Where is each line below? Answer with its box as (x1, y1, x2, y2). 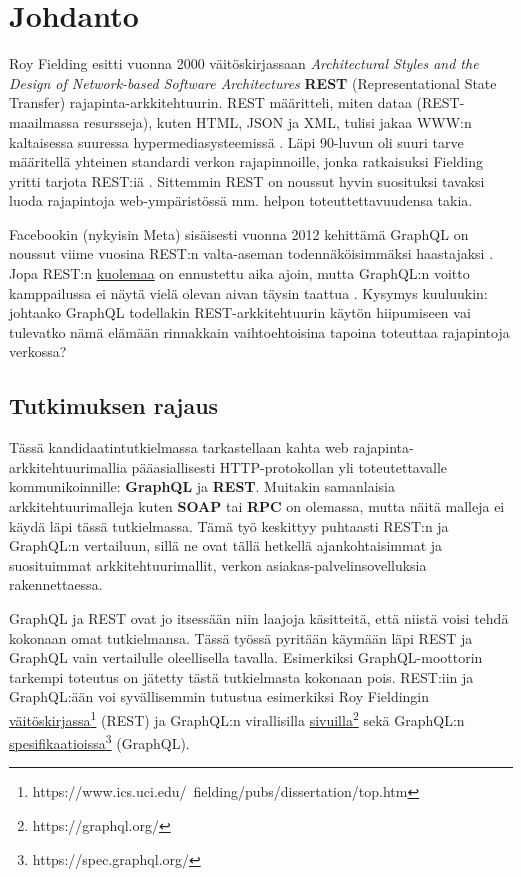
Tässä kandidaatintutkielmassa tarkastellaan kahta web (9, 437, 349, 458)
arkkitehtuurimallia (9, 456, 127, 477)
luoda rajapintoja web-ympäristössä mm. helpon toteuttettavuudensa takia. (9, 190, 473, 211)
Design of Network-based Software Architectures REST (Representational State (9, 72, 497, 93)
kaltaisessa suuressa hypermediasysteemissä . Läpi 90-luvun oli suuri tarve (9, 131, 464, 152)
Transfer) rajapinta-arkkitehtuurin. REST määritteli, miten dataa (9, 92, 412, 113)
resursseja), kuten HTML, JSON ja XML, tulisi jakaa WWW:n (83, 111, 472, 132)
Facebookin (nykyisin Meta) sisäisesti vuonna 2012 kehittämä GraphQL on (9, 223, 469, 244)
